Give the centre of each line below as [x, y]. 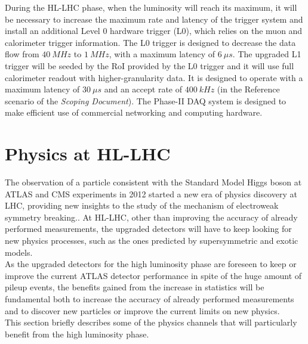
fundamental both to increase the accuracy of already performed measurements [150, 299]
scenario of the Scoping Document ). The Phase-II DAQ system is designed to [146, 100]
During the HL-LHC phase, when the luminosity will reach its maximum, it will [151, 7]
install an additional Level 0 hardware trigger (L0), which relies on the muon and [154, 31]
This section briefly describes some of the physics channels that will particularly [151, 322]
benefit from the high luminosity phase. [77, 334]
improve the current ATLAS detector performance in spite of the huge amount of [153, 275]
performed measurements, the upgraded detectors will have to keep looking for [148, 229]
